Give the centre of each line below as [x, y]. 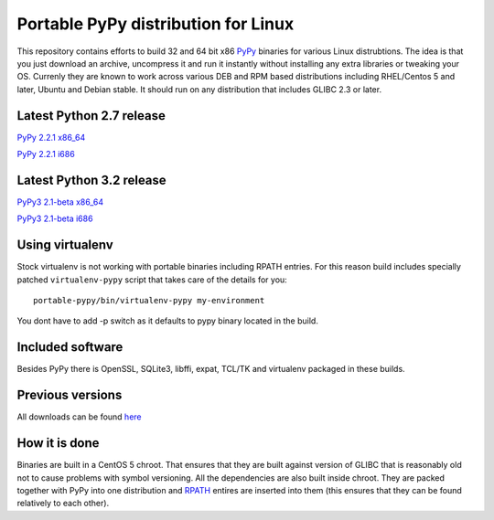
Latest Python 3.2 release [91, 180]
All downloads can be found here [79, 417]
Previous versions [70, 395]
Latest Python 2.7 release [91, 116]
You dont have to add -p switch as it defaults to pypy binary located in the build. [168, 321]
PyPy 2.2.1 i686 [46, 154]
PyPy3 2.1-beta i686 [55, 218]
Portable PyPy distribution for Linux [156, 24]
